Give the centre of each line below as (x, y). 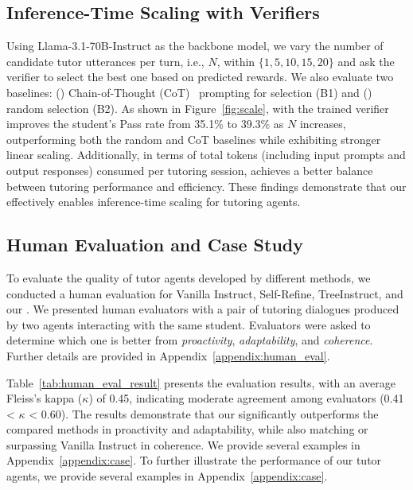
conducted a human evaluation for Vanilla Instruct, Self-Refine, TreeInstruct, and (205, 293)
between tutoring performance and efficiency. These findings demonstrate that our (206, 186)
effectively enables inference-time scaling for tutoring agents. (154, 202)
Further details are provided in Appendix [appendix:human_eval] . (168, 355)
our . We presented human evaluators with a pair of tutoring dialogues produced (203, 309)
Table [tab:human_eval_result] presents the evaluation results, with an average (201, 382)
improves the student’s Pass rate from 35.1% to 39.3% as (145, 124)
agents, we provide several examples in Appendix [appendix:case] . (167, 476)
